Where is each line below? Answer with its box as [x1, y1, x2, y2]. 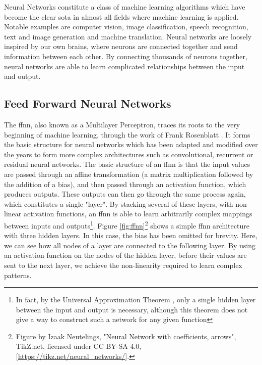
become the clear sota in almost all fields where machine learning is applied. [4, 11, 239, 22]
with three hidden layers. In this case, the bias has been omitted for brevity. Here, [4, 230, 257, 241]
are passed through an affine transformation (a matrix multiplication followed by [4, 168, 253, 179]
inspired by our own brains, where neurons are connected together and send [4, 41, 238, 52]
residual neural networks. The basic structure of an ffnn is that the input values [4, 159, 250, 169]
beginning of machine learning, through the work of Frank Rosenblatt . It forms [4, 129, 250, 140]
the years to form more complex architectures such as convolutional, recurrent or [4, 149, 253, 159]
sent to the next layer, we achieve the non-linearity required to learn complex [4, 259, 242, 270]
